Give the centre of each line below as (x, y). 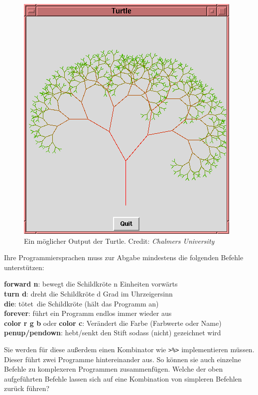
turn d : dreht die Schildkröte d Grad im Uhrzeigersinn (88, 293)
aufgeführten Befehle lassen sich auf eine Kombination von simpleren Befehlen (123, 378)
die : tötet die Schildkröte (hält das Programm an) (81, 303)
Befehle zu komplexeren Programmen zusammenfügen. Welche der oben (114, 369)
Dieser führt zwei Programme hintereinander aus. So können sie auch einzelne (123, 359)
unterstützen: (24, 267)
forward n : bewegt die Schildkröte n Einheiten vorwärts (91, 284)
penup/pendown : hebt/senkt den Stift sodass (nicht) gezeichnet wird (113, 333)
